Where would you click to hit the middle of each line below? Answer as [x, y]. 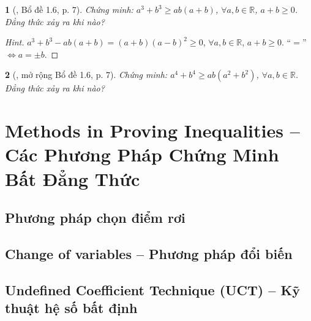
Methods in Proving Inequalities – [152, 130]
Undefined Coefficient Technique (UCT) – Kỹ [153, 289]
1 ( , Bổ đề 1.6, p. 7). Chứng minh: [69, 9]
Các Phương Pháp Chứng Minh [142, 154]
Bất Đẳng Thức [73, 178]
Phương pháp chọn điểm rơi [95, 218]
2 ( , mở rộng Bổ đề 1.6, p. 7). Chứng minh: [86, 75]
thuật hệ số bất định [71, 308]
